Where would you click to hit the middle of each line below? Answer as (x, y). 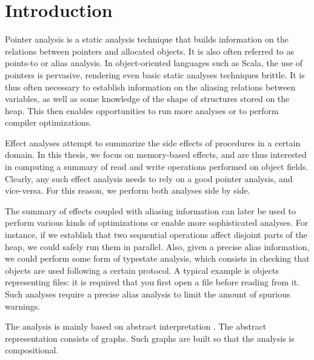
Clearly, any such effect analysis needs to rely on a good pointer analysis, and (149, 178)
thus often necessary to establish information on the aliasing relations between (150, 87)
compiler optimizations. (48, 122)
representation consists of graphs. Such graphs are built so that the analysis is (150, 338)
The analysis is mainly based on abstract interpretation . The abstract (136, 326)
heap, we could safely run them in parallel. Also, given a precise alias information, (157, 246)
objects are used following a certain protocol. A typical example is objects (142, 270)
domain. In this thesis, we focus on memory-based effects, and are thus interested (156, 155)
